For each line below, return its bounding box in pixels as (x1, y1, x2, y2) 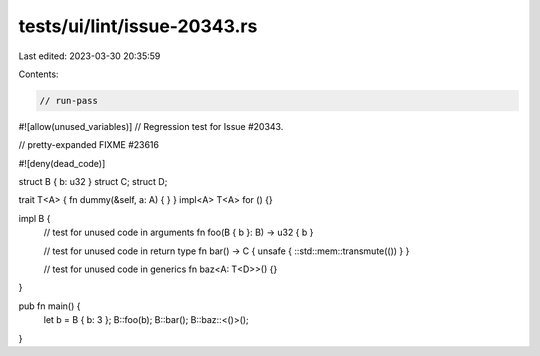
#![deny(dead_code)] (18, 157, 106, 169)
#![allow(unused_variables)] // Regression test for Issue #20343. (18, 120, 284, 132)
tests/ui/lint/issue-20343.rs (18, 15, 258, 37)
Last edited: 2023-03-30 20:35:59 (18, 50, 161, 62)
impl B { (18, 212, 51, 224)
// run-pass (39, 95, 99, 106)
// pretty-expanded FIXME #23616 (18, 139, 160, 151)
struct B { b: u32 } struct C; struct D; (18, 176, 168, 188)
